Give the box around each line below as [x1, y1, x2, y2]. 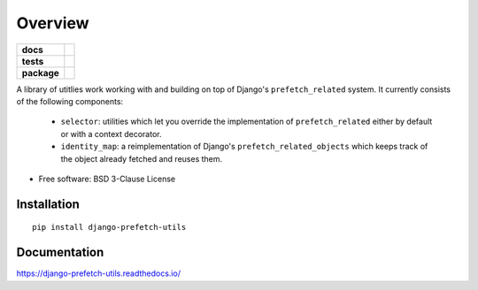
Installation [16, 196, 80, 211]
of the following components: [16, 95, 124, 106]
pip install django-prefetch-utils [32, 222, 187, 233]
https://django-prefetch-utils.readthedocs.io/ [16, 268, 181, 279]
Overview [16, 13, 89, 33]
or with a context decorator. [60, 128, 162, 139]
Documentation [16, 245, 104, 260]
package [21, 66, 59, 79]
